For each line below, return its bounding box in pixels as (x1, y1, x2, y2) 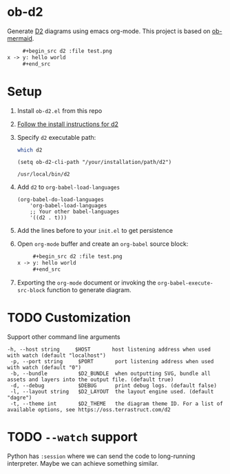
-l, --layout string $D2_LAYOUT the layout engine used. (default (10, 388, 214, 395)
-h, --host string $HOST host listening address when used (7, 346, 211, 353)
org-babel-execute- (157, 280, 213, 287)
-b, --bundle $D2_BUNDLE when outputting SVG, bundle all (10, 370, 211, 377)
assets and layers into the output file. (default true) (7, 376, 174, 383)
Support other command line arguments (7, 332, 121, 341)
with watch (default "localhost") (7, 352, 107, 359)
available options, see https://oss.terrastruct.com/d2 (7, 406, 171, 413)
